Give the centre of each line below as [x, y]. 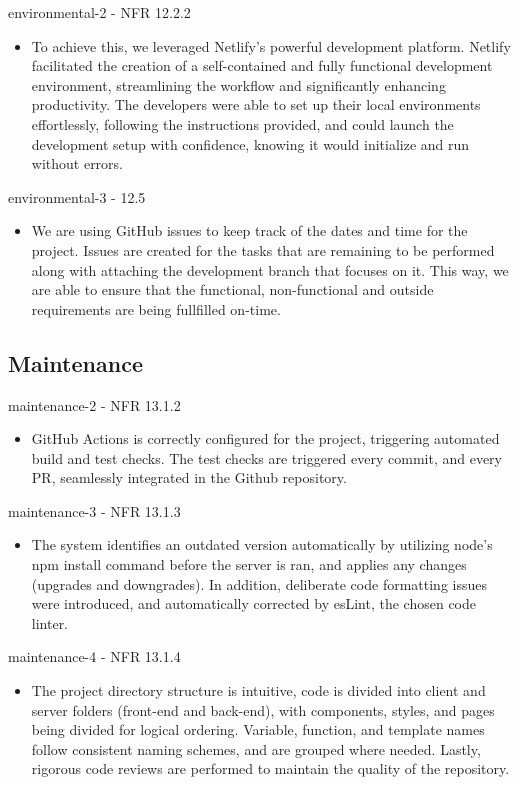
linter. [50, 622]
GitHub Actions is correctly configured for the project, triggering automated [265, 438]
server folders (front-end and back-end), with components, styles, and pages [263, 709]
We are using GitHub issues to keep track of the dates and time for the [249, 230]
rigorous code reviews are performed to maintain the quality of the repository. [270, 768]
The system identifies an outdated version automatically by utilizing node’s [262, 544]
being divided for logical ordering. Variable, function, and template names [258, 729]
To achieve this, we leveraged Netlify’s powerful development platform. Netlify [271, 45]
